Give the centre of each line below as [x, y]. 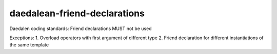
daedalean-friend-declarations [77, 13]
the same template [29, 45]
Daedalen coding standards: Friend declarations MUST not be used [81, 29]
